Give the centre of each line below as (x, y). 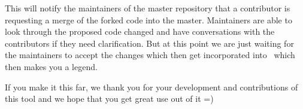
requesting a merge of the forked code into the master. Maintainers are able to (149, 19)
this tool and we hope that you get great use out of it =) (109, 99)
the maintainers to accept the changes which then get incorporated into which (150, 55)
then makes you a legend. (51, 66)
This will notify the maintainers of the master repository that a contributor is (148, 8)
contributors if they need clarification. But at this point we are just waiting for (149, 43)
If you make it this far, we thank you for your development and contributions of (151, 87)
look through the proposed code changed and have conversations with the (140, 31)
